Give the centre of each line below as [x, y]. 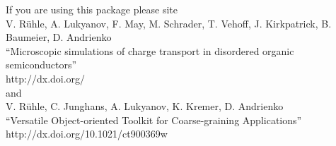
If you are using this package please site [92, 9]
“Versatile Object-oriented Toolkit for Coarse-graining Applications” [154, 120]
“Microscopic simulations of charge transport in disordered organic [150, 50]
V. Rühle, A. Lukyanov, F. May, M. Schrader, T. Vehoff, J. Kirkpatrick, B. [169, 23]
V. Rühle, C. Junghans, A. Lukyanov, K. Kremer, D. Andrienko [145, 106]
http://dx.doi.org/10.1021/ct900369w [87, 134]
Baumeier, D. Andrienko [59, 37]
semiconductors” [41, 65]
